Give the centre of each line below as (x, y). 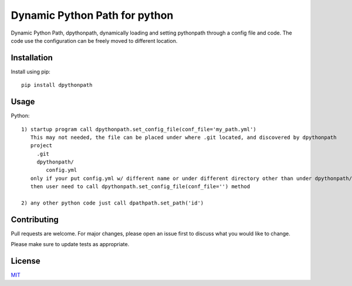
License (26, 261)
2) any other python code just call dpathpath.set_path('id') (113, 203)
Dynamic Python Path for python (92, 15)
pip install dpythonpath (57, 85)
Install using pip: (31, 71)
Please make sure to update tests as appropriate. (70, 244)
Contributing (35, 219)
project (41, 146)
